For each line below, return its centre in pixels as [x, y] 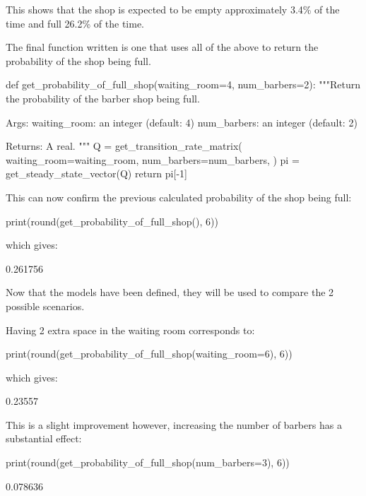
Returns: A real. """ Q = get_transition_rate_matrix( [124, 146]
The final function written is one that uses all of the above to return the [162, 47]
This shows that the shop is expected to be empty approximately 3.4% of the [173, 9]
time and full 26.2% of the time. [75, 23]
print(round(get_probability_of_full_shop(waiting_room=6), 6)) [149, 354]
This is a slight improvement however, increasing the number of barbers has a [174, 424]
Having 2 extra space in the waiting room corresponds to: [130, 330]
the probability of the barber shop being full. [103, 98]
